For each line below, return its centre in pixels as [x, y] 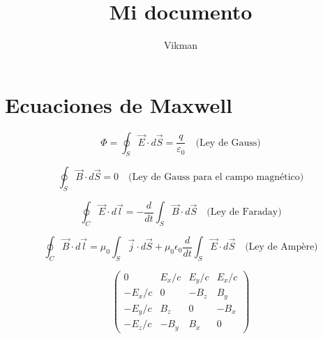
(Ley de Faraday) [244, 212]
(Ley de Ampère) [281, 247]
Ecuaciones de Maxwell [119, 104]
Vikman [181, 45]
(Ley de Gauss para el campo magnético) [216, 178]
